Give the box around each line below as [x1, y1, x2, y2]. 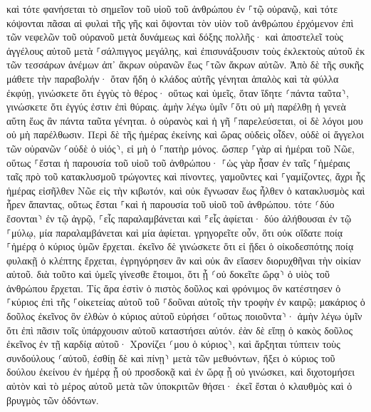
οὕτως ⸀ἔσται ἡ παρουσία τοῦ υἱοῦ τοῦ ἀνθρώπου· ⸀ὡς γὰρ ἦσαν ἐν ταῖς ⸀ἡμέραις [6, 155, 350, 170]
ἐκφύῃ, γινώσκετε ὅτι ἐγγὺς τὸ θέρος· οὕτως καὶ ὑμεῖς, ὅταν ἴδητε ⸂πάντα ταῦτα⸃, [6, 85, 350, 100]
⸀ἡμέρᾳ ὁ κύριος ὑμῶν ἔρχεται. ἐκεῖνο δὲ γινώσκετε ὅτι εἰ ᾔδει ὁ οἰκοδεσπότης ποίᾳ [6, 239, 354, 254]
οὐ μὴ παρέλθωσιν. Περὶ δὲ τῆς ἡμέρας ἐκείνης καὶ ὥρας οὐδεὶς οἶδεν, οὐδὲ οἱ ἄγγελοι [6, 127, 365, 142]
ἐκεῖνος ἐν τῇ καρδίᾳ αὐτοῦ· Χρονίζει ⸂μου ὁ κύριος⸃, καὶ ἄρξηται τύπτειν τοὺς [6, 336, 340, 351]
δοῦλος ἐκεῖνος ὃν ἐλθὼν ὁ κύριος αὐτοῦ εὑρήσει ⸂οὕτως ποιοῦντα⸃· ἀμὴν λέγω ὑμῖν [6, 309, 362, 324]
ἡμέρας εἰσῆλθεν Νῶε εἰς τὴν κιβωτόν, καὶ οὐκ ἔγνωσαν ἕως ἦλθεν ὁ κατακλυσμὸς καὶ [6, 182, 365, 197]
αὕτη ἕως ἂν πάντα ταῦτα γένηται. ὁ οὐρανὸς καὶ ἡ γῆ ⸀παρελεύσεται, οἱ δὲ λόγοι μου [6, 113, 363, 128]
